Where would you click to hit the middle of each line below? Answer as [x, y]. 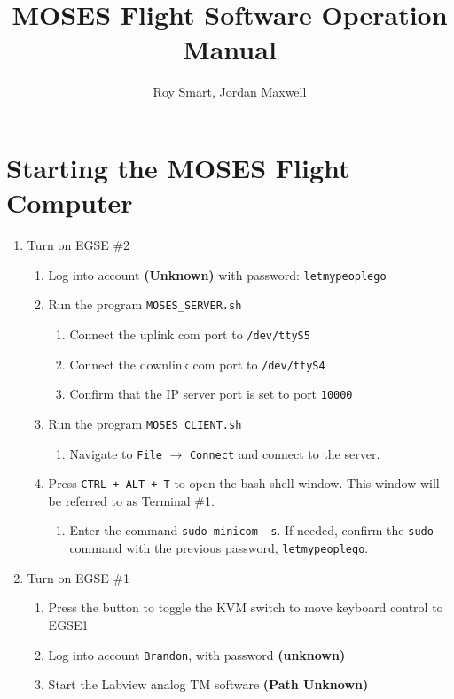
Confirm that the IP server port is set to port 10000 [211, 394]
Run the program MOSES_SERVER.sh [145, 304]
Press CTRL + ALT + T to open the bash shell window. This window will [244, 483]
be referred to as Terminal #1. [131, 500]
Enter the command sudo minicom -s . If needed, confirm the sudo [251, 530]
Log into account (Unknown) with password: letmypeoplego [217, 274]
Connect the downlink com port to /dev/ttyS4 [197, 364]
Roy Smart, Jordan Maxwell [230, 92]
